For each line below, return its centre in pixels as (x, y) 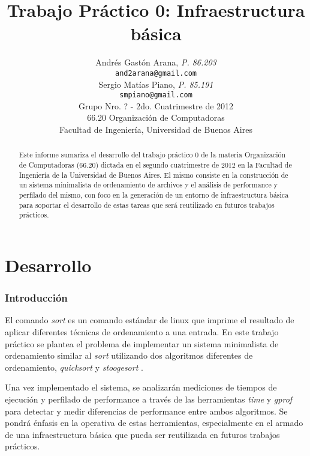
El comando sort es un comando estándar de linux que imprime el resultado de (150, 320)
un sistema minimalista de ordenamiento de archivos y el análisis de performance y (148, 185)
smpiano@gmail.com (156, 95)
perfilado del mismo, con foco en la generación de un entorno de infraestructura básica (154, 195)
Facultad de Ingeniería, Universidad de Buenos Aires (156, 129)
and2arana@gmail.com (156, 73)
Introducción (36, 298)
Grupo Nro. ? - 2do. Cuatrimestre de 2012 (156, 105)
